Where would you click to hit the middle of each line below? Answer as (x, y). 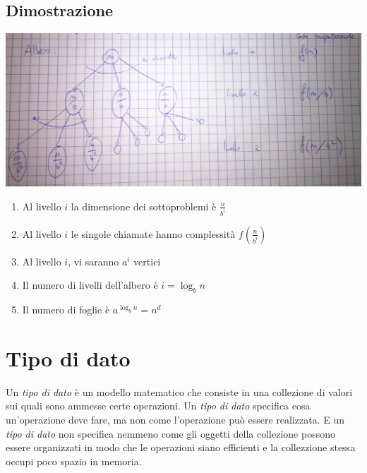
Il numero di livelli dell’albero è (90, 285)
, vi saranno (94, 261)
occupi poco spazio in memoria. (74, 461)
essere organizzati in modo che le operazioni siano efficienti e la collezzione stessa (181, 447)
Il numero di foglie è (66, 310)
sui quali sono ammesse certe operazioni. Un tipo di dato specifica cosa (158, 406)
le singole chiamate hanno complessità (153, 233)
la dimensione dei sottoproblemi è (144, 206)
